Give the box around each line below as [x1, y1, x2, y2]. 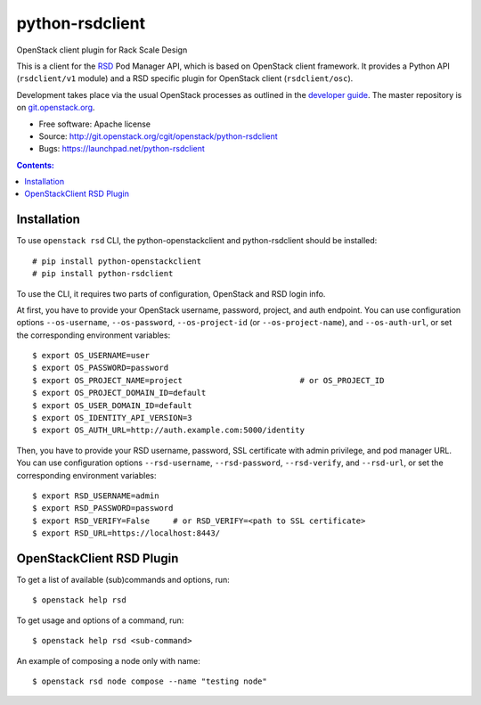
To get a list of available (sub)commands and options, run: [16, 575, 231, 586]
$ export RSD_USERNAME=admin [32, 491, 159, 501]
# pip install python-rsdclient [32, 268, 174, 279]
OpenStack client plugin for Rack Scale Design [16, 45, 188, 55]
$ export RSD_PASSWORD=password [32, 504, 174, 513]
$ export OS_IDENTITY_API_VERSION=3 [32, 413, 192, 423]
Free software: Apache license [38, 119, 151, 129]
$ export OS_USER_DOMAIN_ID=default [32, 400, 192, 410]
